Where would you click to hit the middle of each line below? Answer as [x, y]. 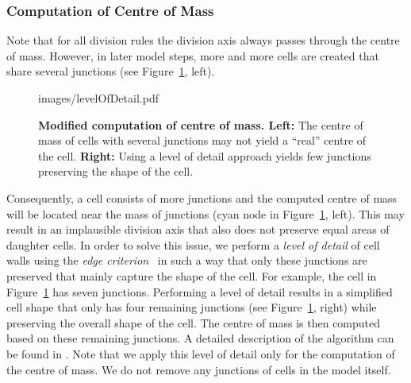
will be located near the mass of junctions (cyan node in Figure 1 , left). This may [205, 213]
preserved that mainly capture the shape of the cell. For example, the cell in [192, 275]
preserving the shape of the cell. [116, 171]
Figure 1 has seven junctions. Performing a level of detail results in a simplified [200, 291]
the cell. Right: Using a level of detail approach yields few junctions [205, 155]
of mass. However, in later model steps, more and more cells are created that [193, 55]
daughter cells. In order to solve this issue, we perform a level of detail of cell [193, 244]
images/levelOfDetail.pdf [98, 98]
